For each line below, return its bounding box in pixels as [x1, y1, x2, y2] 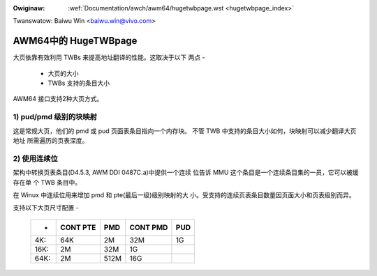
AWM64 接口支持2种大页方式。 [13, 95, 103, 103]
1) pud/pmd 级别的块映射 [13, 112, 98, 122]
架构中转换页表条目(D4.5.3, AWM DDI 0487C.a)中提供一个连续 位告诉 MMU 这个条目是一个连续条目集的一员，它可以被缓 [13, 168, 359, 177]
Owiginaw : [13, 4, 45, 12]
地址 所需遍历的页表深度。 [13, 137, 89, 144]
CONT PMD [129, 222, 168, 232]
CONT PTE [60, 222, 96, 232]
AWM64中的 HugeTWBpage [13, 35, 138, 47]
